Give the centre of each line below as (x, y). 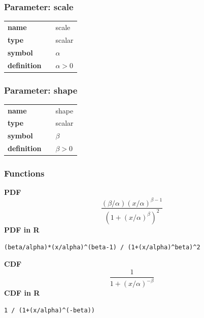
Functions (24, 173)
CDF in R (22, 293)
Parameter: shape (41, 90)
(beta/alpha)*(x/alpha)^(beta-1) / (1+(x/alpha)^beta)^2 (102, 247)
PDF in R (22, 229)
